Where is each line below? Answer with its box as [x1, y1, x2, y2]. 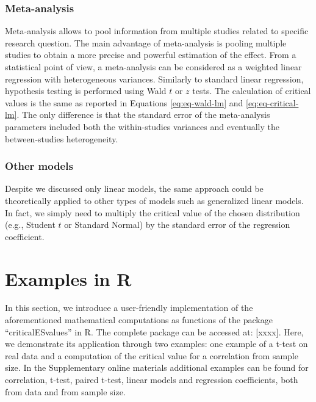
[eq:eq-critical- [246, 96, 299, 109]
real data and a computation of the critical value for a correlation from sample [5, 349, 298, 362]
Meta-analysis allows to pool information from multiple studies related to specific [5, 24, 309, 37]
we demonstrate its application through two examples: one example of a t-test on [5, 337, 308, 350]
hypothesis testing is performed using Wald [5, 84, 167, 97]
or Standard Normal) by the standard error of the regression [64, 218, 290, 231]
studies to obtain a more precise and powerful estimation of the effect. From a [5, 48, 296, 61]
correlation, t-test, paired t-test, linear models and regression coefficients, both [5, 373, 298, 386]
